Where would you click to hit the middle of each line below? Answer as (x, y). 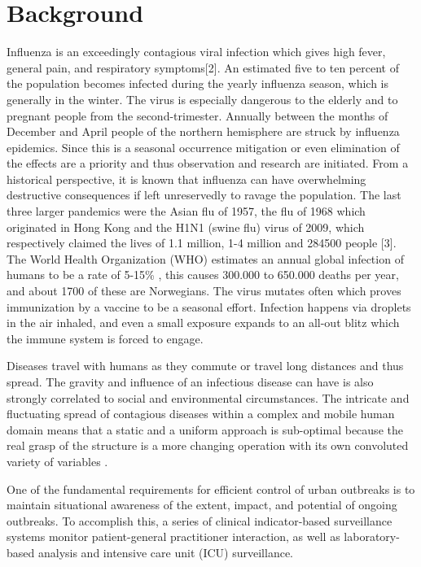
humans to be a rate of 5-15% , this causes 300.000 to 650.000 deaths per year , (203, 275)
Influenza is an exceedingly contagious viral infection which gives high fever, (196, 52)
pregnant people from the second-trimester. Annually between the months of (197, 115)
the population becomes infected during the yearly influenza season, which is (198, 83)
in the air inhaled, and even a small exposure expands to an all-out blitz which (203, 323)
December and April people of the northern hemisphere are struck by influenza (203, 131)
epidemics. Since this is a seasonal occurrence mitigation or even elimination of (203, 147)
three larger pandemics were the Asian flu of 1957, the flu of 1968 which (186, 211)
